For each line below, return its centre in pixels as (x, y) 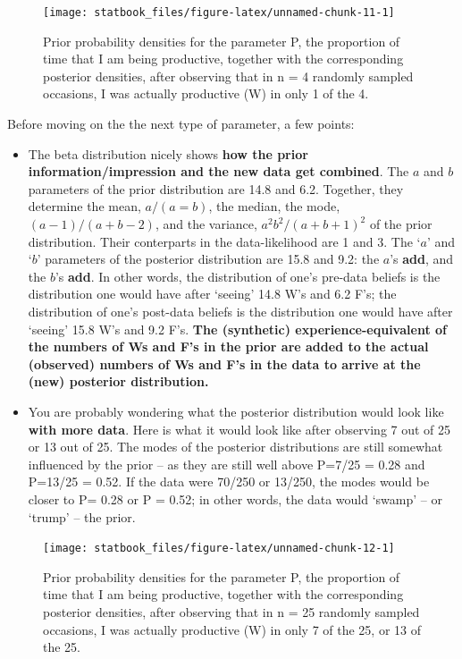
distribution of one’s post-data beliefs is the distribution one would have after (240, 311)
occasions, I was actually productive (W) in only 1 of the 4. (206, 93)
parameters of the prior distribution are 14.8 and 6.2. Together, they (216, 188)
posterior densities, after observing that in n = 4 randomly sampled (228, 76)
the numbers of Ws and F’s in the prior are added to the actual (228, 346)
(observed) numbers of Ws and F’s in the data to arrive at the (224, 363)
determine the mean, (84, 206)
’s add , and (422, 259)
